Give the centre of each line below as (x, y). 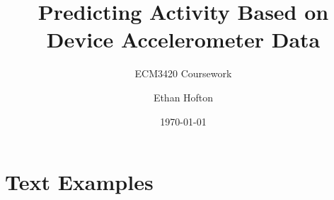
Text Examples (79, 182)
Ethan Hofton (183, 97)
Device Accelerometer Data (183, 39)
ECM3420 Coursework (183, 73)
